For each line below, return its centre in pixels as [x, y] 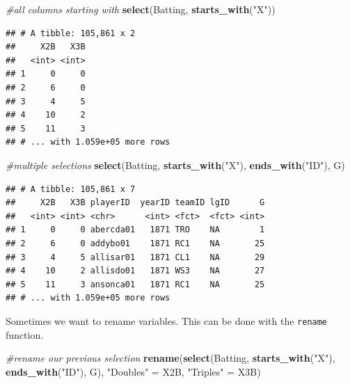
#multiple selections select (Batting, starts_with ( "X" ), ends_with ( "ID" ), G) [175, 165]
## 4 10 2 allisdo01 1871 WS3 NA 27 [135, 271]
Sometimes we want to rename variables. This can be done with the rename [167, 320]
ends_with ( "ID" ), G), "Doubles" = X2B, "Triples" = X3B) [133, 371]
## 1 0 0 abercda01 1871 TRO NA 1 [135, 230]
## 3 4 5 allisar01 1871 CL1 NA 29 [135, 257]
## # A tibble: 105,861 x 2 [71, 33]
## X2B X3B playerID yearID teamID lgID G [135, 203]
